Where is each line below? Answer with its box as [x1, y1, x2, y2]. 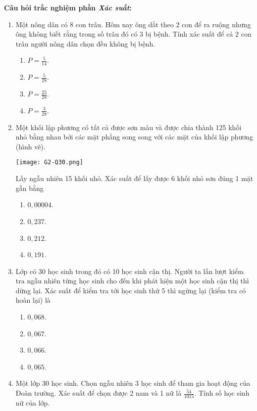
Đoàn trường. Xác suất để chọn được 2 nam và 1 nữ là [15, 388, 182, 398]
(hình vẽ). [15, 141, 46, 151]
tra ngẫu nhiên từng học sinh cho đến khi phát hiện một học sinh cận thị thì [15, 275, 249, 286]
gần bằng [15, 183, 44, 193]
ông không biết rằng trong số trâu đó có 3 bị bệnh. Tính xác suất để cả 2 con [15, 29, 252, 39]
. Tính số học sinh [194, 388, 250, 398]
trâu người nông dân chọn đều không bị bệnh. [15, 38, 155, 48]
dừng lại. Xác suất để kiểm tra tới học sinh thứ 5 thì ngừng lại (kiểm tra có [15, 285, 246, 295]
